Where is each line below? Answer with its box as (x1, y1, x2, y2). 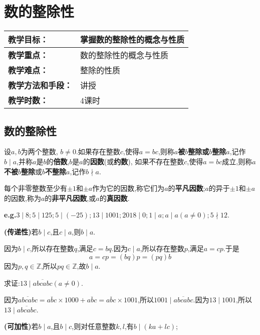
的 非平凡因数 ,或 (45, 192, 96, 203)
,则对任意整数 (72, 321, 116, 331)
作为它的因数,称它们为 (92, 183, 165, 193)
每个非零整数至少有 (4, 183, 67, 193)
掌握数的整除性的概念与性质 (80, 34, 185, 46)
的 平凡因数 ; (168, 183, 205, 193)
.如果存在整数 (76, 146, 120, 157)
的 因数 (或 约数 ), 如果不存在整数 (83, 156, 184, 166)
